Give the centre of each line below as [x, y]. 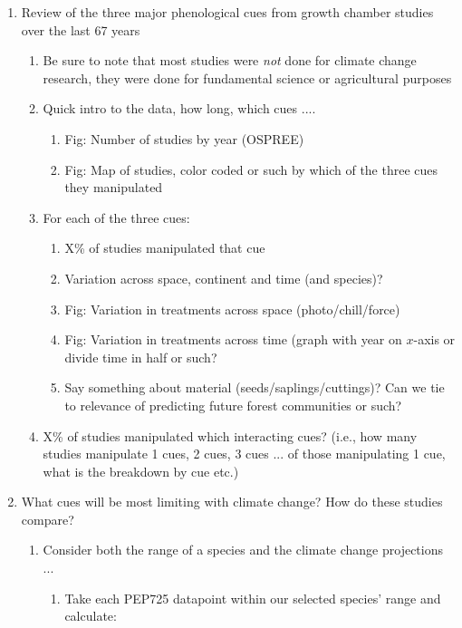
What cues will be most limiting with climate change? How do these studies [232, 502]
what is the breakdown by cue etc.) [141, 471]
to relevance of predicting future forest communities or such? [233, 405]
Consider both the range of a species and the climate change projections [243, 550]
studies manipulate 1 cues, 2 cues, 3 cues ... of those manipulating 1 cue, [244, 454]
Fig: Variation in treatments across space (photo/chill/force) [232, 309]
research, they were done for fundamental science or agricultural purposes [247, 77]
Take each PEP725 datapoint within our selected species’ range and [253, 598]
